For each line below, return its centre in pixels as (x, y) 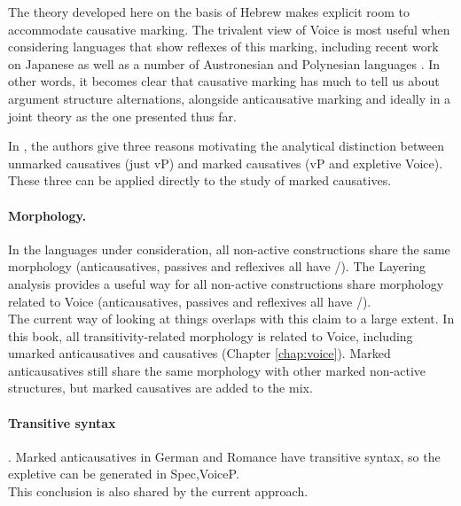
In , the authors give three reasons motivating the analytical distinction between (226, 146)
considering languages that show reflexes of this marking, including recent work (223, 47)
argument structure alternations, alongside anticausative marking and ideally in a (230, 98)
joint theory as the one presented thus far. (122, 116)
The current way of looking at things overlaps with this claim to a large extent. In (231, 319)
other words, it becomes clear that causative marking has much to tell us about (224, 81)
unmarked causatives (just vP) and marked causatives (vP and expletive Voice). (226, 163)
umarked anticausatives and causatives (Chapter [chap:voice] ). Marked (199, 353)
